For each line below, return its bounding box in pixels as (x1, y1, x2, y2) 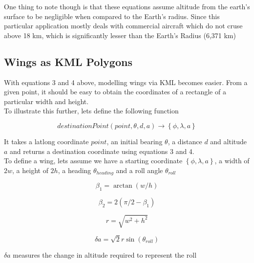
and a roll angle (116, 165, 163, 175)
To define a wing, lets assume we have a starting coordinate (4, 155, 183, 166)
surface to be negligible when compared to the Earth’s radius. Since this (4, 11, 220, 21)
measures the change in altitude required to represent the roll (13, 249, 197, 260)
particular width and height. (4, 96, 89, 106)
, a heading (58, 165, 91, 175)
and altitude (210, 136, 247, 146)
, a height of (12, 165, 48, 175)
